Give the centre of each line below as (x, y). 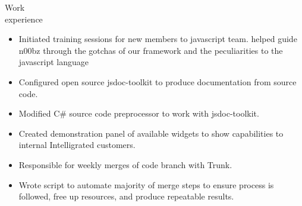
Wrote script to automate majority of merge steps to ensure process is (146, 184)
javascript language (54, 62)
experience (24, 19)
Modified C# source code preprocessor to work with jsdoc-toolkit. (139, 113)
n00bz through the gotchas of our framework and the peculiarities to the (151, 50)
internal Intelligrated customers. (77, 145)
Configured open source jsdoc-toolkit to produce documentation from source (158, 81)
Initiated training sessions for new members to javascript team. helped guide (158, 39)
